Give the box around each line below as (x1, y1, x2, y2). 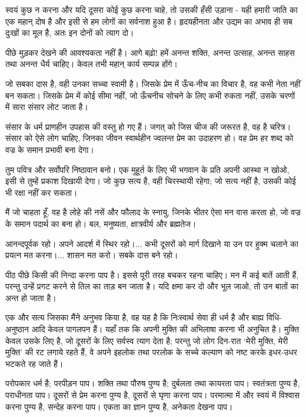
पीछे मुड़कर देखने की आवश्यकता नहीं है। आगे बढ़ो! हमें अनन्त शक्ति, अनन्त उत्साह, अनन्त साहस (5, 46, 295, 58)
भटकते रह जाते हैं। (5, 357, 64, 369)
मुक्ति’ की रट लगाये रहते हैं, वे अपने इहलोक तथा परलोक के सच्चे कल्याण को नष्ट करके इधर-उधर (5, 346, 297, 358)
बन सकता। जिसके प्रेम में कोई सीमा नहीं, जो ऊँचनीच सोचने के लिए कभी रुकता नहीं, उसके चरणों (5, 89, 295, 101)
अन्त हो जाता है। (5, 291, 56, 303)
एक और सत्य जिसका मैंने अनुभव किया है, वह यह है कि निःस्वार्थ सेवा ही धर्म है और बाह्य (5, 311, 264, 323)
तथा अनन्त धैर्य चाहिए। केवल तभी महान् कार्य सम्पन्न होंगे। (5, 58, 178, 70)
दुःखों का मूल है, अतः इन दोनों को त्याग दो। (5, 26, 134, 39)
